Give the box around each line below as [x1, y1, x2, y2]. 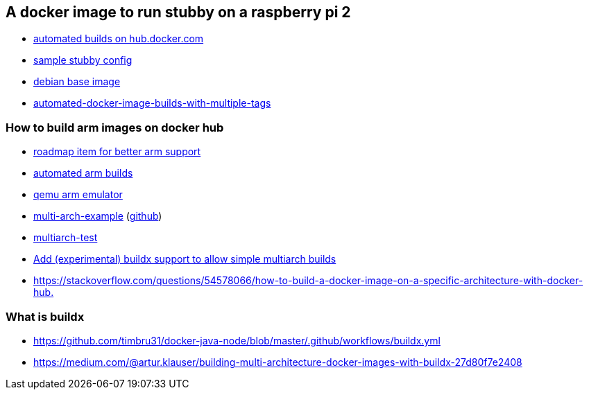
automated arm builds [33, 167, 133, 179]
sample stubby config [33, 54, 133, 67]
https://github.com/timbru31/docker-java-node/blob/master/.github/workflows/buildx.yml [33, 334, 441, 346]
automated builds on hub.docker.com [33, 33, 204, 45]
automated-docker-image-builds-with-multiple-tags [33, 97, 271, 109]
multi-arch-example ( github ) [33, 210, 162, 222]
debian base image [33, 76, 121, 88]
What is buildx [6, 309, 85, 324]
